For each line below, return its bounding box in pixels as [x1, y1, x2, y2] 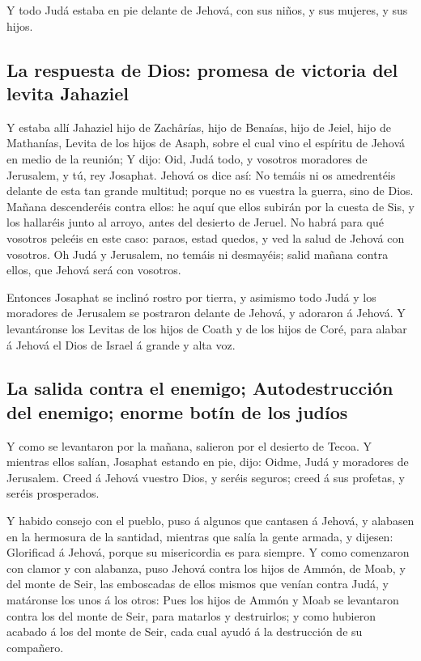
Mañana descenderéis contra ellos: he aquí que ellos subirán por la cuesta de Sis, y [6, 197, 415, 214]
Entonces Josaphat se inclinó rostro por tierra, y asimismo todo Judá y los [6, 288, 376, 305]
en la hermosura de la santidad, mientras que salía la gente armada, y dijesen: [6, 528, 393, 544]
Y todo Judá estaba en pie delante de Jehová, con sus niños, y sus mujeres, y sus [6, 2, 408, 18]
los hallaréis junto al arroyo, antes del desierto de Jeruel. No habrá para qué [6, 214, 384, 231]
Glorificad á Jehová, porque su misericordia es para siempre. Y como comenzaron [6, 544, 410, 561]
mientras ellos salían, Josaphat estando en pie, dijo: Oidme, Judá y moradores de [6, 453, 409, 470]
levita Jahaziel [6, 80, 129, 105]
